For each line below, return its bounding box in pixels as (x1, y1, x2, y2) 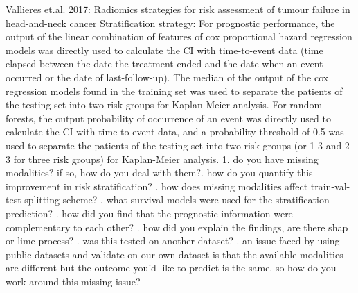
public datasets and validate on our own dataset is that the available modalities (6, 246, 343, 261)
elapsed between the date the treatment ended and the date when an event (6, 56, 323, 71)
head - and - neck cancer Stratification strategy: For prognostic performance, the (6, 15, 335, 30)
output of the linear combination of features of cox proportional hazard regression (6, 29, 352, 44)
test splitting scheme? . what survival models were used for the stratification (6, 192, 330, 207)
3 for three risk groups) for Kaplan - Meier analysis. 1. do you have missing (6, 151, 319, 166)
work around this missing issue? (6, 274, 141, 288)
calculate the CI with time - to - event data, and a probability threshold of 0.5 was (6, 124, 344, 139)
